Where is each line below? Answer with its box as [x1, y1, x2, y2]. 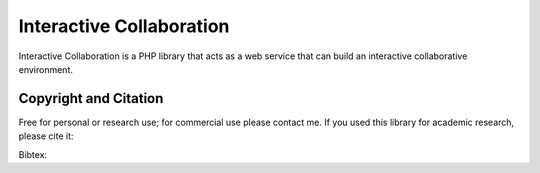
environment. [18, 63, 74, 75]
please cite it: [18, 130, 74, 142]
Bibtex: [18, 148, 48, 160]
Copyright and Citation [18, 90, 164, 107]
